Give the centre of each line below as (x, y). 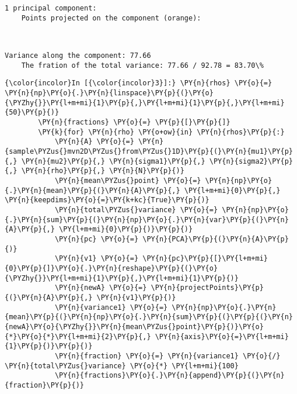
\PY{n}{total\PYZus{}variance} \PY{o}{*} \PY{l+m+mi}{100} (122, 366)
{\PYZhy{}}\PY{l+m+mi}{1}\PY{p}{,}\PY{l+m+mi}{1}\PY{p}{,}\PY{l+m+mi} (145, 103)
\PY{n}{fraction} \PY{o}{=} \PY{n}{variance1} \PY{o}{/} (167, 356)
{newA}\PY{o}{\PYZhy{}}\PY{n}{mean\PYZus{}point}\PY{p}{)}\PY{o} (134, 326)
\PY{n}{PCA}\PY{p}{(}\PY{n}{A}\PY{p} (216, 239)
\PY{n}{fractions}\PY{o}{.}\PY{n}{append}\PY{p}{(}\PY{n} (170, 376)
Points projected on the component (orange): (111, 18)
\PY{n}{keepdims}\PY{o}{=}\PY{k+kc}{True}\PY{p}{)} (107, 200)
